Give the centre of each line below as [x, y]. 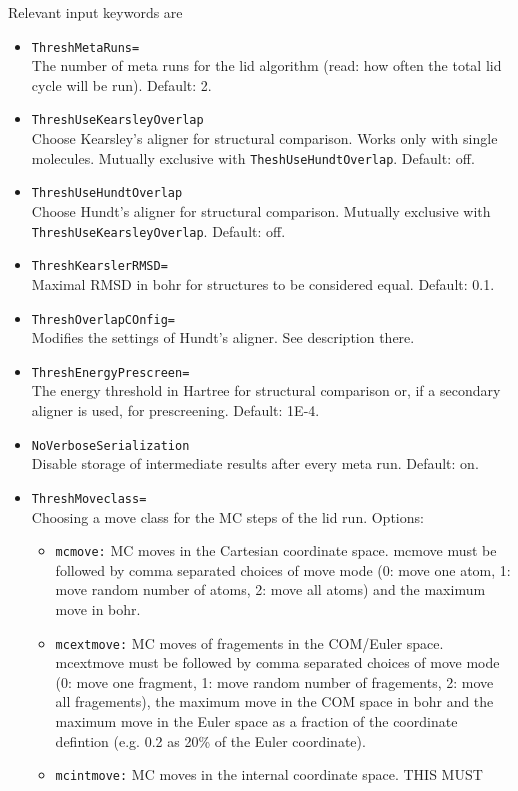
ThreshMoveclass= [89, 498]
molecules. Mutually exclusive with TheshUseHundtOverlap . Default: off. [253, 157]
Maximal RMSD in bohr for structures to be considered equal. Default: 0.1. [263, 283]
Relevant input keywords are [95, 12]
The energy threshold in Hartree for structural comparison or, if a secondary [266, 390]
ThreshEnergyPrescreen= [110, 372]
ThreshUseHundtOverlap [107, 193]
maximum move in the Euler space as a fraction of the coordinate [256, 720]
